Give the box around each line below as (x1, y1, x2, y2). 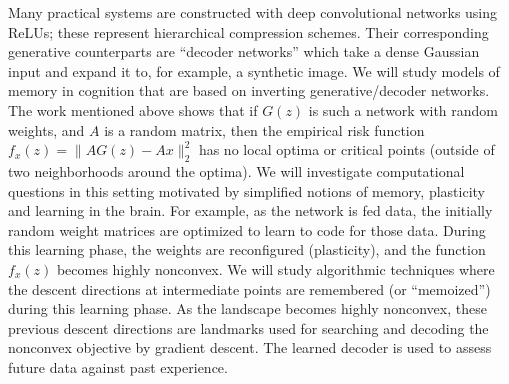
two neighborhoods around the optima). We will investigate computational (8, 160, 465, 181)
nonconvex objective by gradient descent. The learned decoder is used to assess (8, 337, 492, 358)
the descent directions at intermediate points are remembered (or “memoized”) (8, 278, 491, 299)
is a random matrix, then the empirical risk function (104, 119, 425, 140)
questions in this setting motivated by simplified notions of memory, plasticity (8, 180, 485, 201)
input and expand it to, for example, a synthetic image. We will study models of (8, 60, 500, 81)
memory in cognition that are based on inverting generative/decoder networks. (8, 80, 490, 101)
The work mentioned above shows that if (8, 99, 258, 120)
